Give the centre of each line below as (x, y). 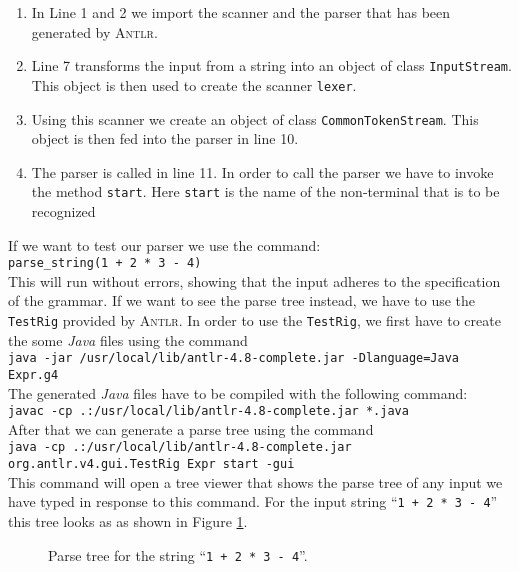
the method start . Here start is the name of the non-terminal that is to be (265, 191)
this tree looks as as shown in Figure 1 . (128, 521)
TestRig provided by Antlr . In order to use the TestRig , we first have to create (254, 320)
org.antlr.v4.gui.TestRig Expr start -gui (151, 464)
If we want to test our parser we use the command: (164, 244)
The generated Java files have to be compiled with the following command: (238, 392)
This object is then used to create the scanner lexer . (194, 84)
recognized (63, 211)
